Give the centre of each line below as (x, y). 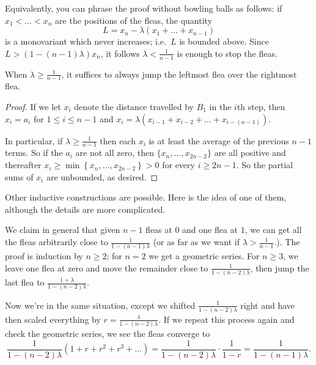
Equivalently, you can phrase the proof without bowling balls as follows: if (144, 8)
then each (118, 140)
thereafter (23, 165)
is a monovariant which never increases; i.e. (86, 41)
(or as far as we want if (197, 242)
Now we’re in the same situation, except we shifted (100, 305)
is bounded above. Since (224, 41)
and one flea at (210, 230)
